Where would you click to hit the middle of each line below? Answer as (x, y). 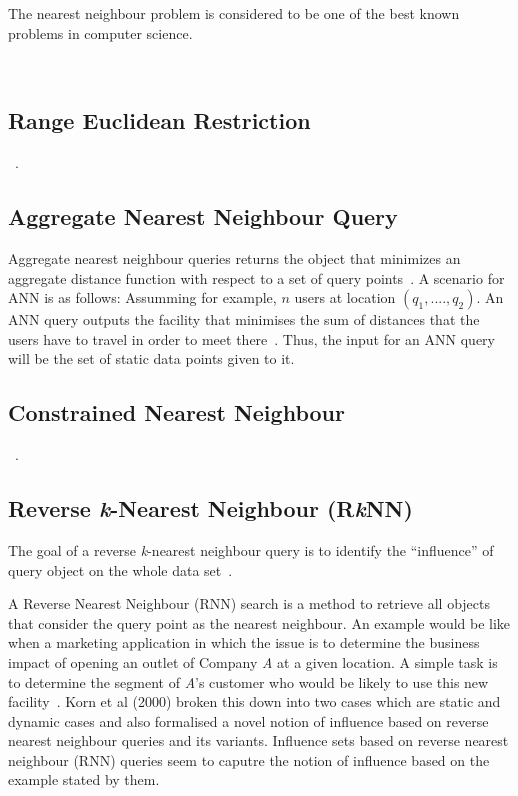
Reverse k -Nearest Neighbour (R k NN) (210, 508)
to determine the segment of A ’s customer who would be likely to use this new (248, 681)
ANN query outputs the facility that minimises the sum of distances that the (244, 319)
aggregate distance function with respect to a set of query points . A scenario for (256, 277)
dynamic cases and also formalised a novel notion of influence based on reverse (248, 720)
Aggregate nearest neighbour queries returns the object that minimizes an (234, 257)
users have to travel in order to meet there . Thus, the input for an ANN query (251, 338)
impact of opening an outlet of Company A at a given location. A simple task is (253, 661)
